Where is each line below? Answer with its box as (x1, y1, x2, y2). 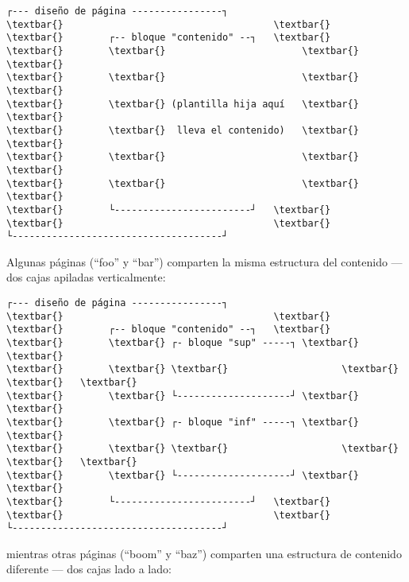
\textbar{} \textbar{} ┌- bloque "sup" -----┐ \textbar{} (6, 336, 359, 348)
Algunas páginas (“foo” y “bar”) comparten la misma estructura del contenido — (6, 253, 403, 270)
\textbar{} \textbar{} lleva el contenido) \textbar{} (6, 124, 359, 136)
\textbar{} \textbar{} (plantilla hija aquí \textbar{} (6, 98, 359, 110)
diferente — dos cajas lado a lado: (6, 561, 172, 577)
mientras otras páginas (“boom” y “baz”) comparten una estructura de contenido (6, 545, 402, 561)
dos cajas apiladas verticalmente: (6, 269, 166, 285)
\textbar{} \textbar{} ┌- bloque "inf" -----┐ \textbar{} (6, 416, 359, 428)
